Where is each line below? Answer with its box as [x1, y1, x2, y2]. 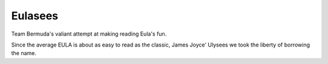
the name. [11, 50, 36, 57]
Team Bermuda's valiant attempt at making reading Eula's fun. [11, 30, 167, 37]
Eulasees [11, 9, 59, 22]
